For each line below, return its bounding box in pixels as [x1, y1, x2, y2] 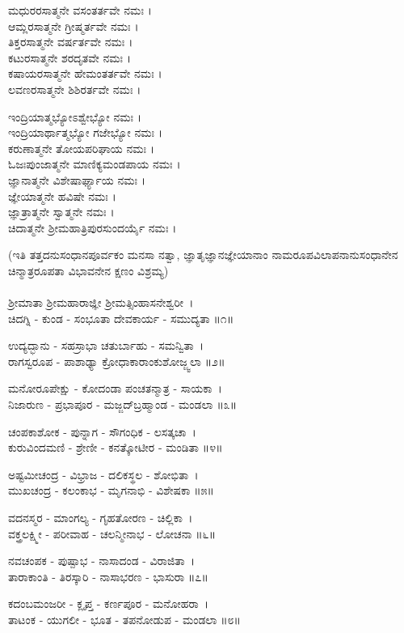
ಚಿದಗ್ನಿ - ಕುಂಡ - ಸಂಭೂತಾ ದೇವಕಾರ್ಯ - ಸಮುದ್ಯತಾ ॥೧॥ [8, 309, 234, 326]
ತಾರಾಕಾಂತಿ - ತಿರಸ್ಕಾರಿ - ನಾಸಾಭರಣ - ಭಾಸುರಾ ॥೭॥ [8, 567, 208, 584]
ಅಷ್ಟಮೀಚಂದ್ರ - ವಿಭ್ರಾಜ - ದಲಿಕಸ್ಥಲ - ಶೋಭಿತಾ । [8, 465, 199, 482]
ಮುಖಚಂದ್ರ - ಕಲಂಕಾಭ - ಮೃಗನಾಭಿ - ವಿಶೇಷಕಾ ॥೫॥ [8, 482, 214, 499]
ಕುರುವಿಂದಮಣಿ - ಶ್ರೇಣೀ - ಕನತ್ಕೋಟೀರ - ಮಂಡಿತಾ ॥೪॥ [8, 439, 223, 456]
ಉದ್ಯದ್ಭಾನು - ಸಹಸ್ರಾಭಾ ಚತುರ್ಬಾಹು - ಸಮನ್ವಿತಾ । [8, 337, 204, 354]
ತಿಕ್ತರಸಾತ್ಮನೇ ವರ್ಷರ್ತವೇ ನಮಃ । [8, 33, 133, 50]
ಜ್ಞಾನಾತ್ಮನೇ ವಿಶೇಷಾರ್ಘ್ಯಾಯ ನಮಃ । [8, 171, 146, 188]
